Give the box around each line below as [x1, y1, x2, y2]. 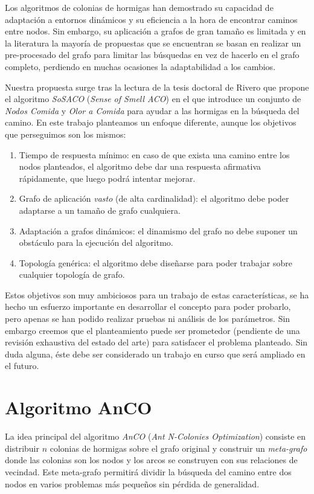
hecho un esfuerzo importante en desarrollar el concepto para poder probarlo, [5, 300, 291, 313]
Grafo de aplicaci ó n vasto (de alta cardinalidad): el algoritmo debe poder [19, 192, 289, 205]
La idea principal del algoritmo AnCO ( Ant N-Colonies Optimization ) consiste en [5, 430, 306, 443]
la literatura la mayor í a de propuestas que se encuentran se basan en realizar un [5, 36, 301, 49]
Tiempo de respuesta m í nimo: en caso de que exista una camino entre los [19, 148, 290, 161]
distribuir [5, 441, 39, 454]
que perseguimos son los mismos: [5, 127, 126, 140]
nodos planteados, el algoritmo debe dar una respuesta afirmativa [19, 160, 261, 173]
